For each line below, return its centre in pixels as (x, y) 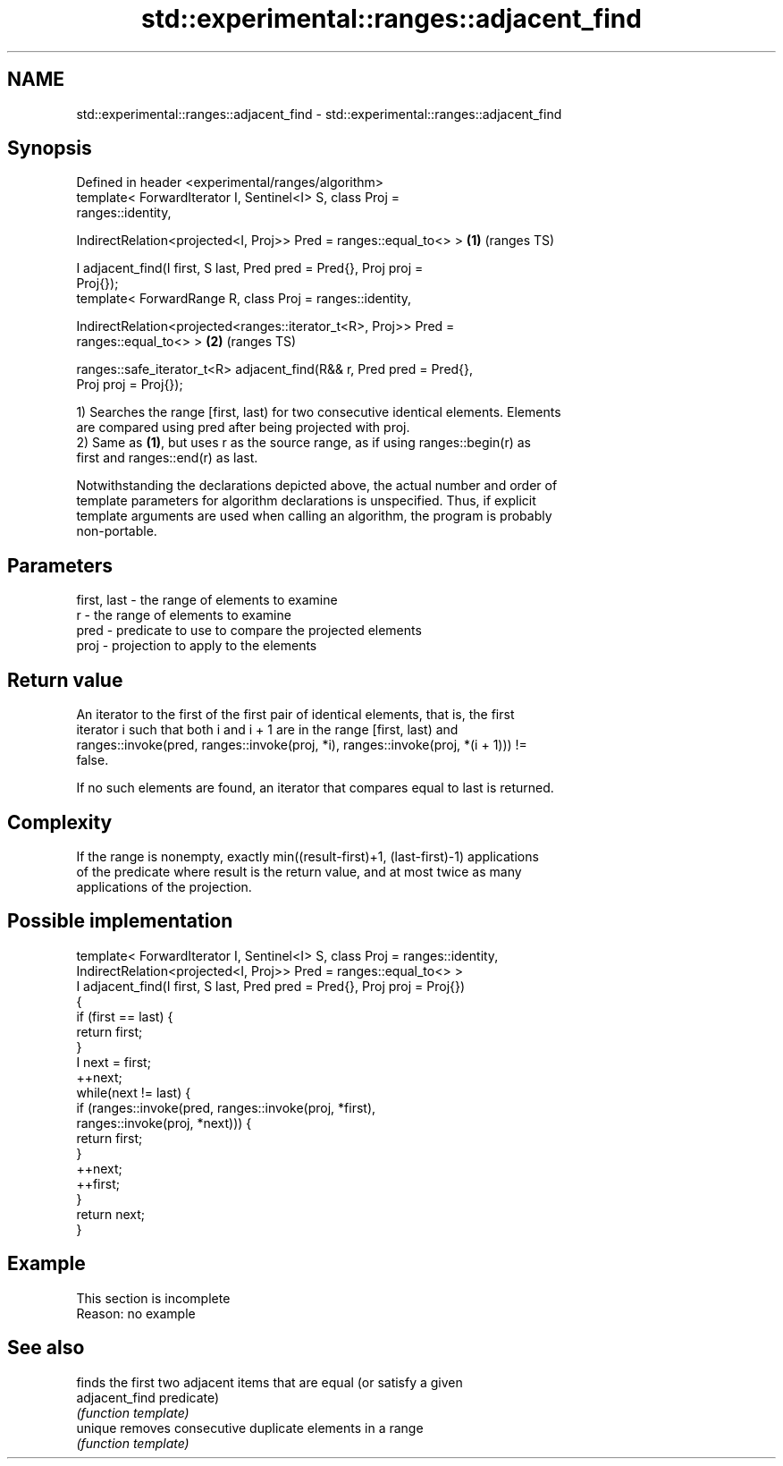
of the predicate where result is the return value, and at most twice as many (299, 871)
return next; (110, 1214)
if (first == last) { (125, 1016)
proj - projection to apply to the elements (197, 646)
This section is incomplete (153, 1298)
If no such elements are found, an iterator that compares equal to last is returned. (315, 788)
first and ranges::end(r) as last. (167, 458)
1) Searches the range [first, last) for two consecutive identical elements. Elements (319, 412)
